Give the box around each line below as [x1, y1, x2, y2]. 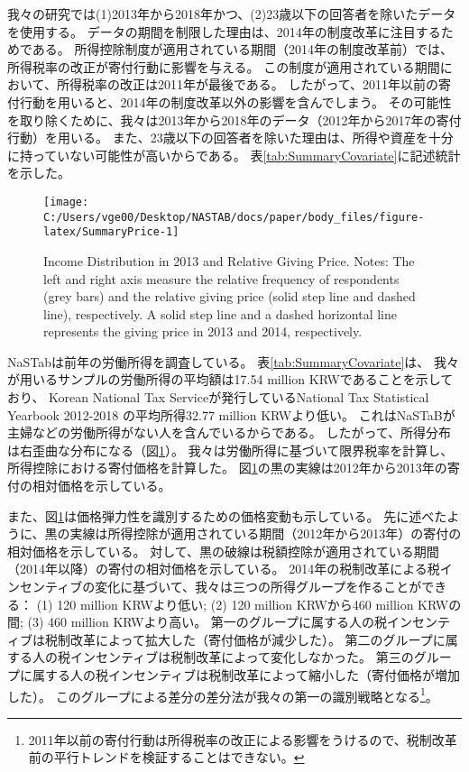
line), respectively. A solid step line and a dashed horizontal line [43, 304, 398, 323]
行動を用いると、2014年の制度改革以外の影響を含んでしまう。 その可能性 [19, 92, 452, 111]
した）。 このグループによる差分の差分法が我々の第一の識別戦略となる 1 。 [7, 684, 438, 705]
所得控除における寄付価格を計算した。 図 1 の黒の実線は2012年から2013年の [7, 458, 447, 477]
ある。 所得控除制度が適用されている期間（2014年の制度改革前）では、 [32, 40, 454, 59]
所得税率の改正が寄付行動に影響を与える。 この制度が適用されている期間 [7, 57, 440, 76]
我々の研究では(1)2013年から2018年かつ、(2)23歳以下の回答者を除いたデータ [7, 5, 456, 23]
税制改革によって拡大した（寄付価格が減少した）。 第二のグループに [44, 630, 446, 648]
